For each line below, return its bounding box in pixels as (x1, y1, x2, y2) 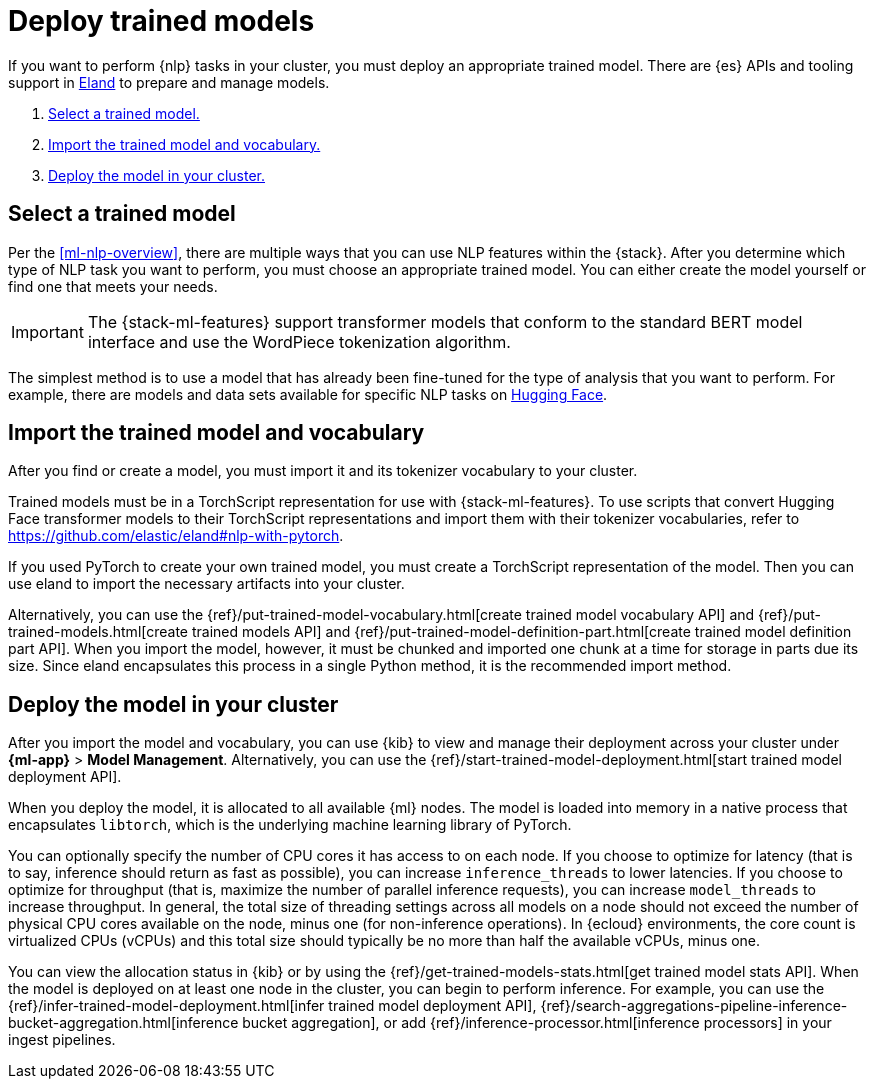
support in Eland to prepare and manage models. (8, 73, 330, 91)
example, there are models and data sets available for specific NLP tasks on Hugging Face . (8, 385, 608, 403)
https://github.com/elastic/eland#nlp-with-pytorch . (8, 527, 344, 545)
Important (11, 321, 84, 342)
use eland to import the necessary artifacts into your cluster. (8, 575, 405, 593)
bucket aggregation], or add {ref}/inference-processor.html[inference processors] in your (242, 1014, 832, 1032)
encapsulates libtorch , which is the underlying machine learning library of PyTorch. (8, 816, 572, 834)
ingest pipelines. (8, 1031, 116, 1049)
